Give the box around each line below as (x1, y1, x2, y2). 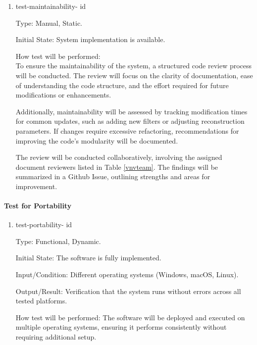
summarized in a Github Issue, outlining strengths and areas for (15, 171, 210, 182)
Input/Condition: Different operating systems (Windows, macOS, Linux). (15, 269, 239, 280)
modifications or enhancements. (15, 90, 111, 100)
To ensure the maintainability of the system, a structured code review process (15, 60, 252, 71)
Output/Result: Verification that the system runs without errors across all (15, 286, 241, 296)
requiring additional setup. (15, 332, 97, 342)
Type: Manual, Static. (15, 17, 82, 28)
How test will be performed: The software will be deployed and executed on (15, 312, 245, 322)
